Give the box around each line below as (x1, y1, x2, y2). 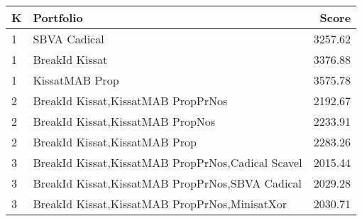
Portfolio (33, 9, 83, 26)
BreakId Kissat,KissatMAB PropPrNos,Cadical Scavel (33, 154, 302, 171)
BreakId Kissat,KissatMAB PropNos (33, 113, 216, 129)
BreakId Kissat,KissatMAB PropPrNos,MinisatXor (33, 195, 287, 212)
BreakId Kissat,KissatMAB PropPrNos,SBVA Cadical (33, 175, 302, 191)
